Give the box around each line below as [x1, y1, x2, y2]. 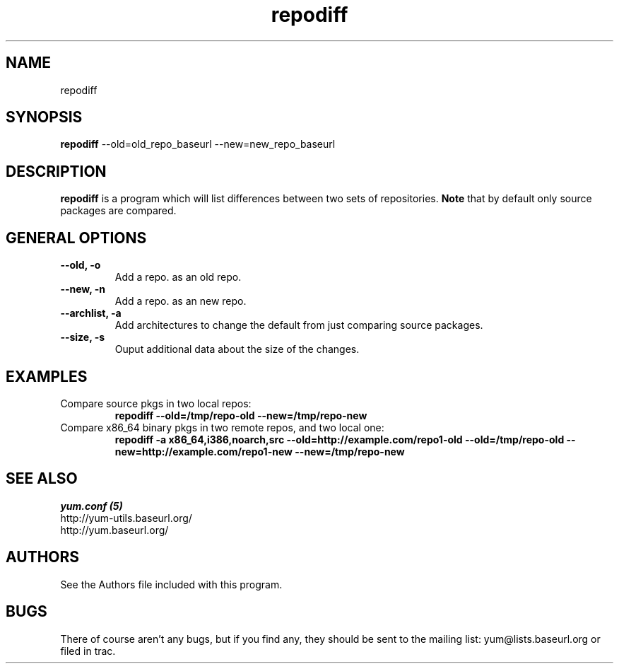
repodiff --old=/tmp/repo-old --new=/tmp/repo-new [114, 409, 367, 421]
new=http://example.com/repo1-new [114, 445, 293, 458]
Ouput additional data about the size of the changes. [114, 343, 360, 356]
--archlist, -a [60, 307, 122, 320]
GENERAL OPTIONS [6, 228, 147, 247]
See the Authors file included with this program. [60, 578, 283, 591]
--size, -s [60, 331, 105, 344]
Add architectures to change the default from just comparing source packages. [114, 319, 483, 332]
